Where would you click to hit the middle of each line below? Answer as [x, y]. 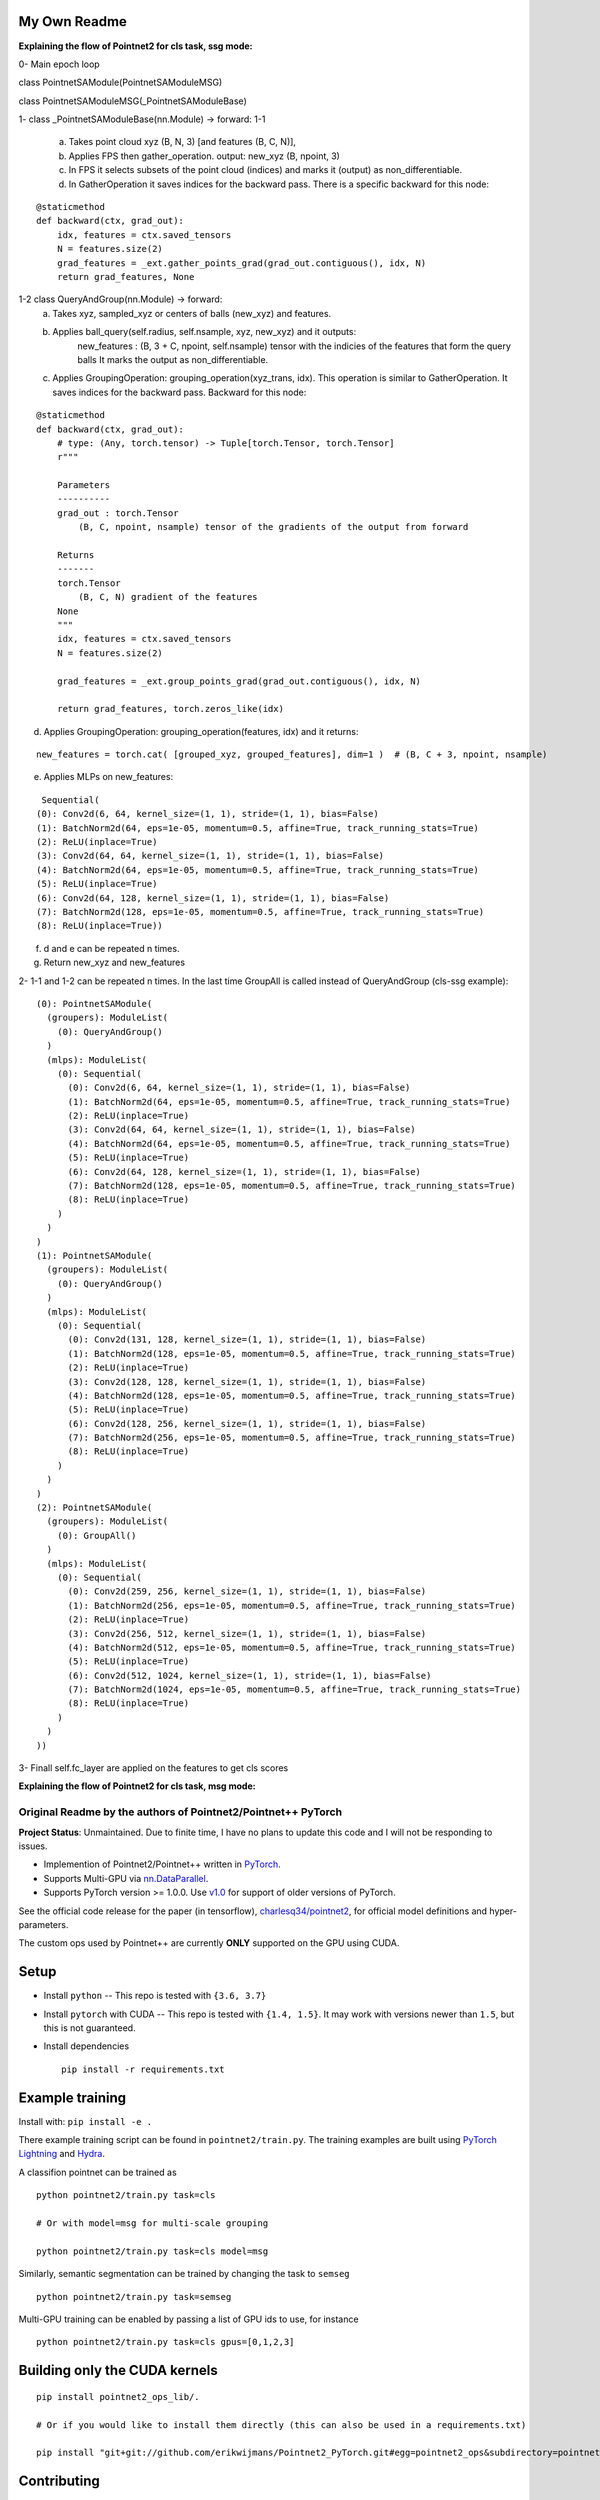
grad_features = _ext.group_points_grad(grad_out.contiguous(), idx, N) [239, 681]
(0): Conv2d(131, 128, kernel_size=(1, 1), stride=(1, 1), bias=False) [247, 1339]
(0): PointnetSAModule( [94, 1003]
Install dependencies [86, 2046]
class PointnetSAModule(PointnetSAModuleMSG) [120, 82]
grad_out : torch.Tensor [117, 513]
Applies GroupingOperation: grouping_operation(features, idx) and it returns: [201, 731]
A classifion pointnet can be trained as [97, 2172]
